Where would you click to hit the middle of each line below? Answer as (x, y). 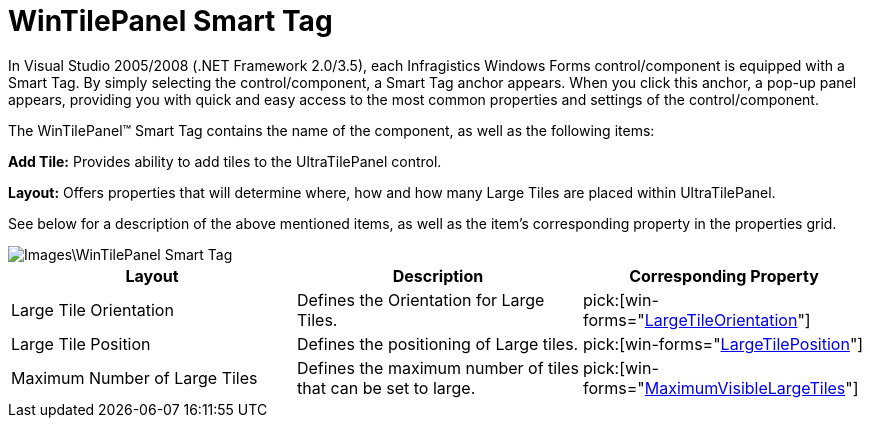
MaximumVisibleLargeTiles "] (751, 387)
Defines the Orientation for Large (420, 299)
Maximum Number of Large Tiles (134, 377)
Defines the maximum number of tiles (437, 367)
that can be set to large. (386, 387)
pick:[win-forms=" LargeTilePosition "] (723, 343)
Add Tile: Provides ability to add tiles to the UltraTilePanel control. (225, 161)
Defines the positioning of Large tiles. (437, 343)
